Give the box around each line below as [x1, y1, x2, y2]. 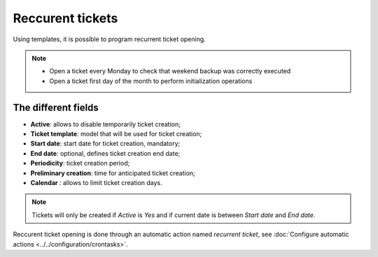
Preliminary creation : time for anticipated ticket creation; [30, 168, 195, 177]
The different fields [13, 101, 99, 113]
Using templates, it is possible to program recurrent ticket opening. [13, 35, 206, 43]
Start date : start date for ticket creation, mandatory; [30, 140, 181, 148]
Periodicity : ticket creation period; [30, 159, 130, 168]
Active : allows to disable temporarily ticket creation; [30, 119, 181, 128]
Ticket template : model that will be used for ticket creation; [30, 130, 202, 138]
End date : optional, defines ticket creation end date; [30, 149, 181, 157]
